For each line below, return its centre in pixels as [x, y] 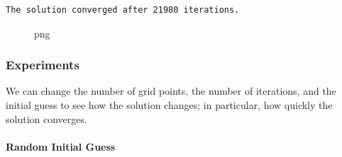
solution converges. [46, 118]
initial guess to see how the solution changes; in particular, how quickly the [169, 105]
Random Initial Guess [61, 146]
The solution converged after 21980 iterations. [123, 10]
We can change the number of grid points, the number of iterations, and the [171, 91]
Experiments [43, 65]
